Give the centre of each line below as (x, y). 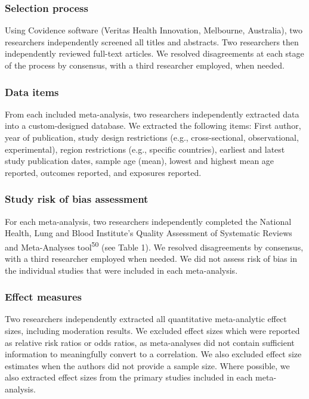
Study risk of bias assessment (77, 199)
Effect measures (44, 297)
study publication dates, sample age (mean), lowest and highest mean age (140, 161)
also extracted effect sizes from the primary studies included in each (129, 377)
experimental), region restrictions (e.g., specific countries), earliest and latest (145, 149)
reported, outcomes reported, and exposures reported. (103, 172)
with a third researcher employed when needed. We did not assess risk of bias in (151, 259)
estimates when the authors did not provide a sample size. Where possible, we (147, 365)
